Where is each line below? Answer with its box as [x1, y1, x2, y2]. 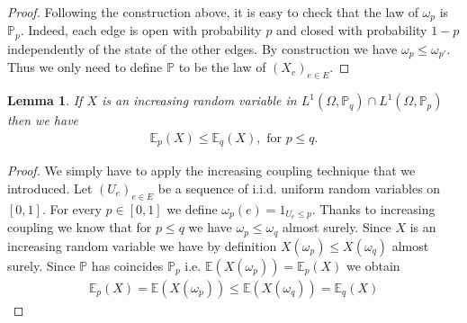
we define [166, 199, 218, 218]
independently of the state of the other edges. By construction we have [7, 39, 398, 58]
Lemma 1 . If [7, 91, 83, 110]
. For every [41, 199, 102, 218]
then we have [7, 111, 79, 130]
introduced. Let [7, 178, 93, 197]
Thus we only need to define [7, 58, 163, 76]
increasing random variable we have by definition [7, 236, 277, 255]
